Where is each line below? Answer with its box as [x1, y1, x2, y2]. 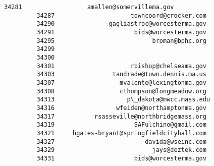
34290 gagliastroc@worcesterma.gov [36, 20, 206, 28]
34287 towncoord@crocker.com [36, 12, 206, 19]
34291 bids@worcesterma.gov [36, 28, 206, 36]
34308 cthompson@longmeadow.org [36, 87, 206, 95]
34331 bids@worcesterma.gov [36, 154, 206, 162]
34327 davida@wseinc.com [36, 138, 206, 145]
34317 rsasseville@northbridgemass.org [36, 113, 206, 120]
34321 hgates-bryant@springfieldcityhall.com [36, 129, 206, 137]
